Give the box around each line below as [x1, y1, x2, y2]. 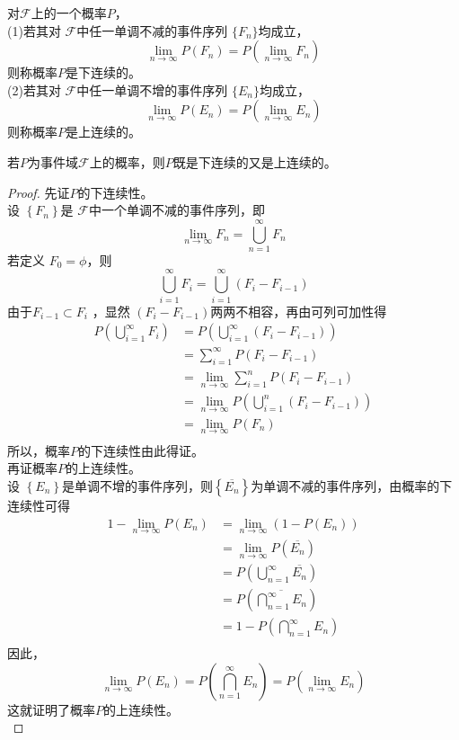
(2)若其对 [7, 80, 61, 99]
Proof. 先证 [7, 183, 70, 201]
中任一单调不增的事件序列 [76, 80, 228, 99]
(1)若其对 [7, 21, 61, 40]
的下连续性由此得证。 [78, 441, 204, 459]
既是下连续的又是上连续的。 [172, 152, 337, 171]
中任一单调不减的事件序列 [76, 21, 228, 40]
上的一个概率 [31, 4, 107, 22]
